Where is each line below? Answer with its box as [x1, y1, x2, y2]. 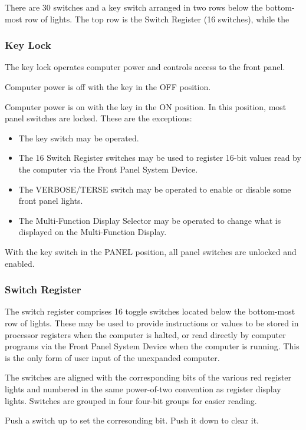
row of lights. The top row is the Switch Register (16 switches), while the [25, 12, 289, 25]
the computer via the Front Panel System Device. [18, 163, 198, 175]
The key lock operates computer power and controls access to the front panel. [5, 61, 285, 73]
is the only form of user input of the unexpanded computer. [5, 351, 220, 363]
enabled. [5, 257, 35, 269]
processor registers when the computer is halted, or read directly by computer [5, 328, 286, 340]
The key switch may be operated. [18, 131, 139, 144]
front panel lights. [18, 194, 83, 207]
